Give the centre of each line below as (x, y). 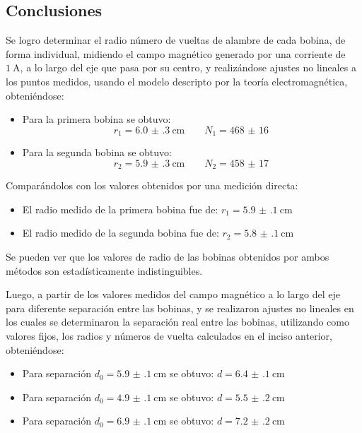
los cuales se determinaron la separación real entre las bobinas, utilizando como (177, 322)
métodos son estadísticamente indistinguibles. (104, 270)
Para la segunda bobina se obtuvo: (97, 152)
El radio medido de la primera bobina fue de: (120, 209)
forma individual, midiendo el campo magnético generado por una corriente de (176, 53)
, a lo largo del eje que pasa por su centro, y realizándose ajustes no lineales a (188, 67)
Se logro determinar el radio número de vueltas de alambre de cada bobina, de (176, 40)
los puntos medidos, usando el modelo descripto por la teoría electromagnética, (177, 81)
